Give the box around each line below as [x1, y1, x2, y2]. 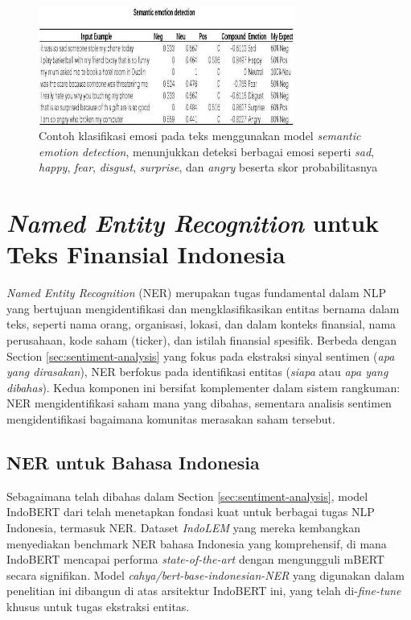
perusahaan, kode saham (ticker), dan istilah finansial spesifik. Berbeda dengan [6, 332, 397, 349]
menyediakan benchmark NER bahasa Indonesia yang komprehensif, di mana [6, 535, 387, 552]
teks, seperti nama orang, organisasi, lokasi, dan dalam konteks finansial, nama [6, 316, 397, 333]
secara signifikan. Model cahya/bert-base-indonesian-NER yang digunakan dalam [6, 566, 405, 583]
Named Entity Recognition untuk [6, 206, 380, 240]
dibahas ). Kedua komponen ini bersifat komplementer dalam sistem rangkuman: [6, 378, 401, 395]
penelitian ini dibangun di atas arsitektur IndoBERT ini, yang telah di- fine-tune [6, 582, 401, 599]
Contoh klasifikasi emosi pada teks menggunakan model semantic [39, 127, 361, 144]
